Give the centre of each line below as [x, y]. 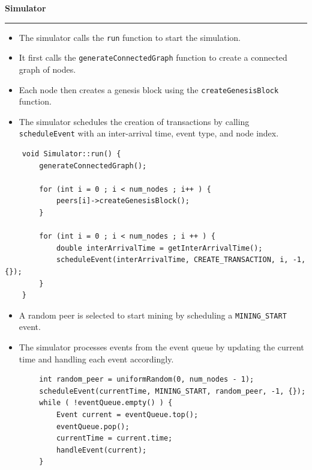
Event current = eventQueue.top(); [127, 414]
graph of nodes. [47, 69]
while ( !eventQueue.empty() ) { [106, 403]
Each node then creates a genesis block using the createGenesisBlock [149, 89]
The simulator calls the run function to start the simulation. [130, 37]
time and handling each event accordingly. [96, 359]
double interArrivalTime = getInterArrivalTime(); [159, 248]
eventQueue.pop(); [93, 426]
